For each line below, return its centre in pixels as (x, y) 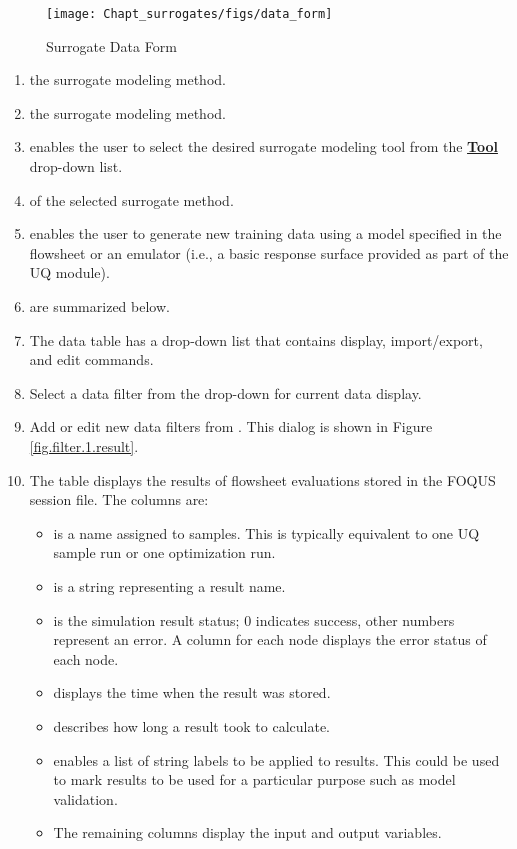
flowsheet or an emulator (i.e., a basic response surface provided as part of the (269, 252)
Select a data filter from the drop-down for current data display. (225, 392)
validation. (85, 798)
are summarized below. (99, 306)
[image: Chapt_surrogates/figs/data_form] (189, 14)
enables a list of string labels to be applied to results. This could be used (276, 759)
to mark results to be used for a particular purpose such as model (254, 779)
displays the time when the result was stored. (192, 692)
